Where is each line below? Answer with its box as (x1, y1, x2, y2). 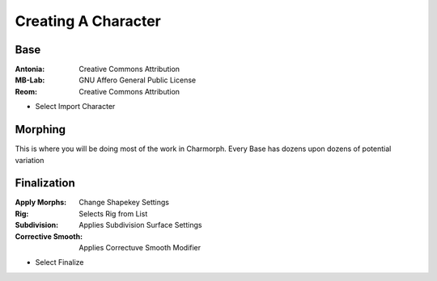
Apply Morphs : (15, 198, 67, 208)
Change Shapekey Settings (78, 198, 170, 208)
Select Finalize (35, 258, 84, 267)
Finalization (15, 176, 76, 190)
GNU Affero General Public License (78, 75, 197, 85)
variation (15, 155, 45, 165)
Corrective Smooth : (15, 231, 83, 241)
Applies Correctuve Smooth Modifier (78, 243, 202, 252)
